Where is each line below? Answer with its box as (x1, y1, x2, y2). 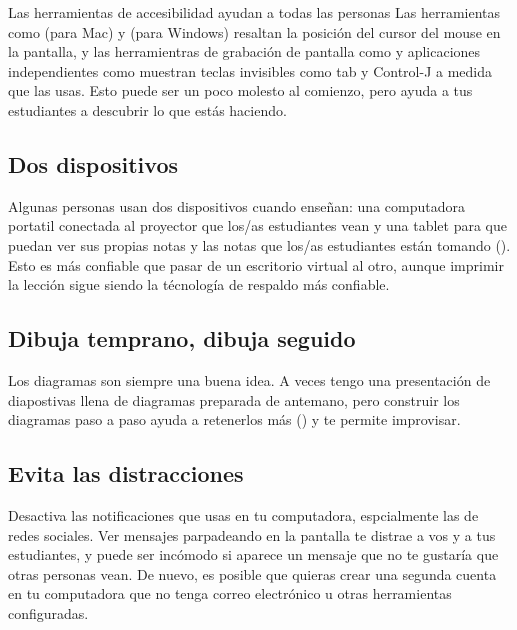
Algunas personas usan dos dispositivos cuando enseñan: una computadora (8, 195, 465, 216)
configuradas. (8, 602, 89, 623)
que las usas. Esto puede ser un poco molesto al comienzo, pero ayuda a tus (8, 80, 473, 101)
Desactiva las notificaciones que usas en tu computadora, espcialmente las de (8, 504, 479, 525)
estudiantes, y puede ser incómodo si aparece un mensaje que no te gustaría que (8, 544, 499, 565)
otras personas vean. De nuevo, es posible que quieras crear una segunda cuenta (8, 563, 497, 584)
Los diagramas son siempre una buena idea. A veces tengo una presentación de (8, 369, 491, 390)
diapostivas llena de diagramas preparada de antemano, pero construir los (8, 389, 460, 410)
